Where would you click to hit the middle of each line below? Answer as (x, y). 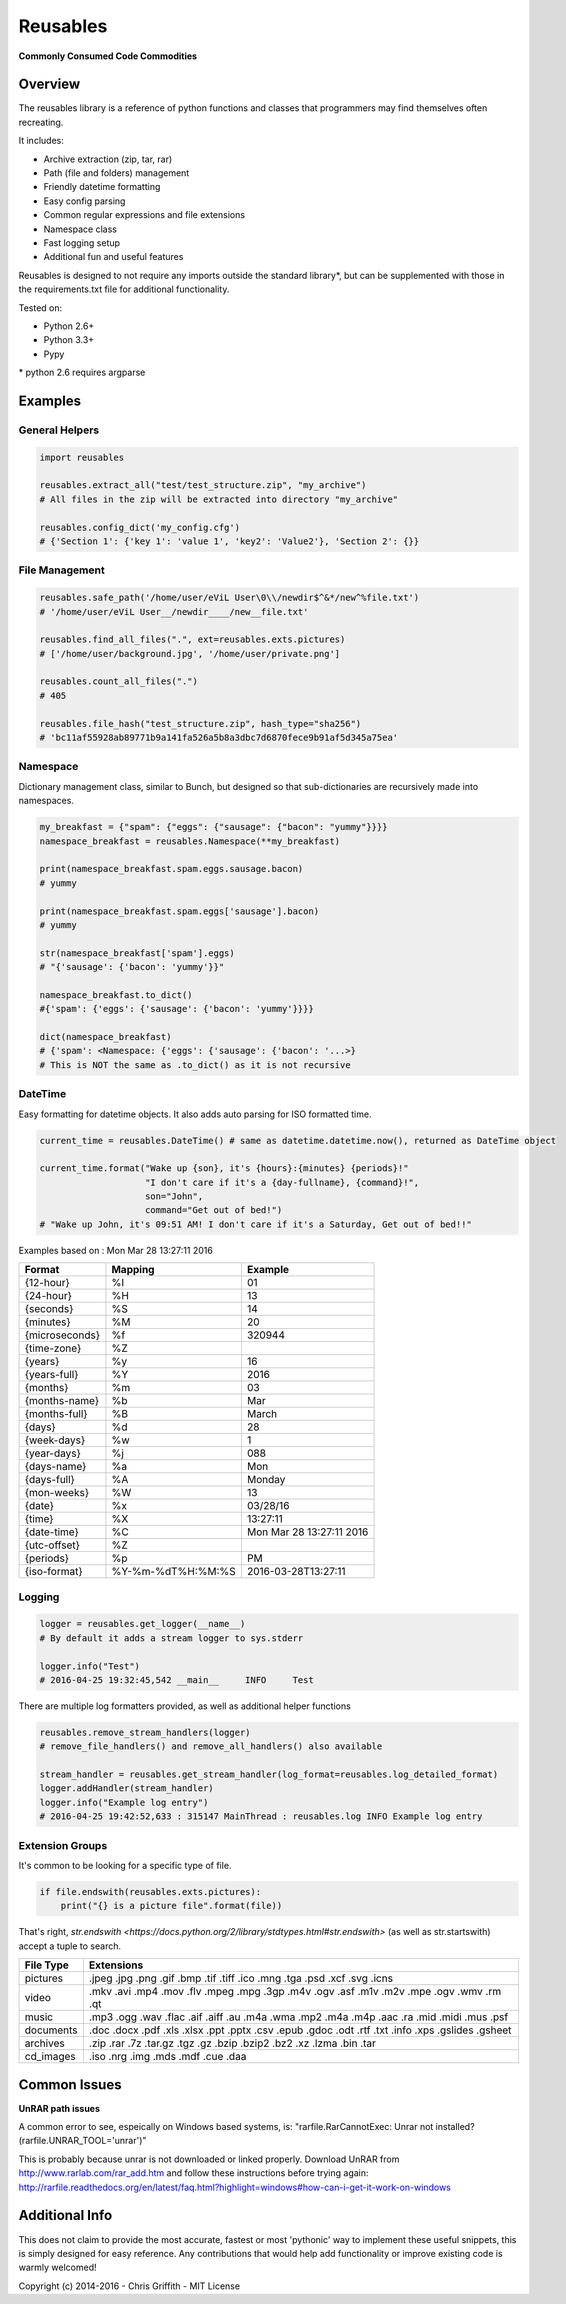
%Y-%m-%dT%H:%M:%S (173, 1572)
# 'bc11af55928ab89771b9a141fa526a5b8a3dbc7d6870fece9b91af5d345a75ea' (219, 738)
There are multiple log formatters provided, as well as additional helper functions (185, 1706)
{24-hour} (48, 1296)
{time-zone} (53, 1348)
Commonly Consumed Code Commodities (108, 56)
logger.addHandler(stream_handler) (126, 1788)
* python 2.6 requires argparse (82, 372)
